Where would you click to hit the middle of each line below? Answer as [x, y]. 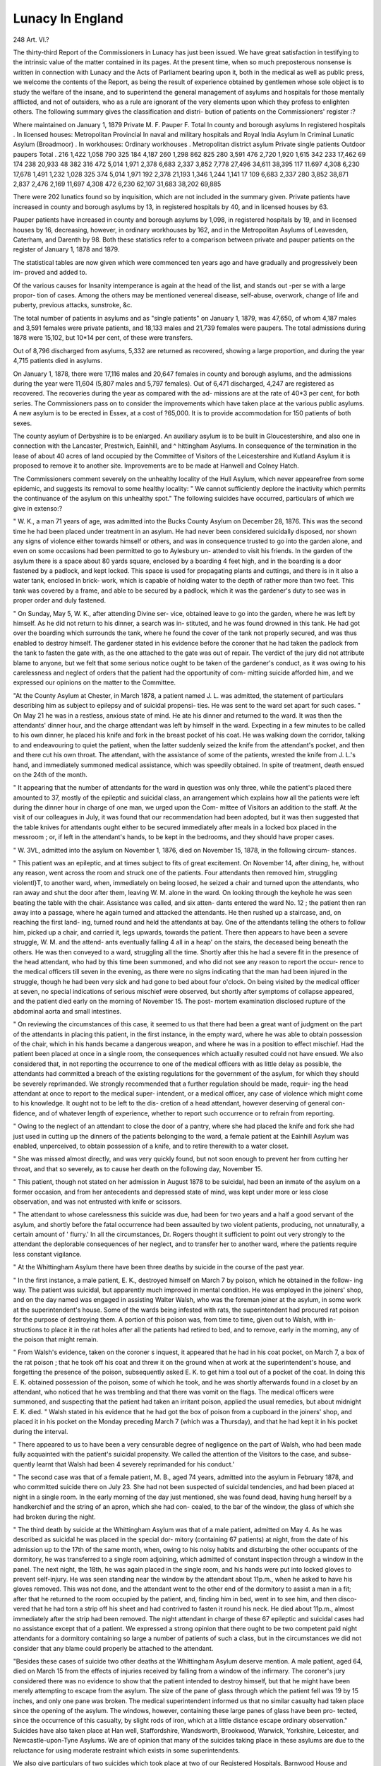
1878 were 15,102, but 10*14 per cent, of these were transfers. [103, 338]
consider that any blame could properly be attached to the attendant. [113, 1648]
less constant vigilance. [47, 1254]
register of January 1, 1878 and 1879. [66, 249]
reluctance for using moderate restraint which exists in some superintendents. [126, 1750]
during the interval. [41, 1431]
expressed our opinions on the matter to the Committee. [95, 682]
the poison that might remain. [56, 1339]
